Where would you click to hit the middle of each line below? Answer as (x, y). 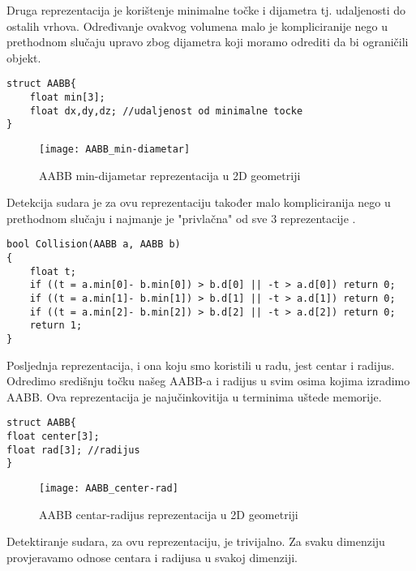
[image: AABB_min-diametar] (115, 149)
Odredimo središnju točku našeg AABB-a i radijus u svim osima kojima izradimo (208, 381)
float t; (53, 271)
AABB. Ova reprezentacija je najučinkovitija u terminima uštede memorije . (194, 396)
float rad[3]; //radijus (73, 450)
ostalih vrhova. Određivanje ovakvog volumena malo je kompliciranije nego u (197, 26)
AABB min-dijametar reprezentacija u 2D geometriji (170, 175)
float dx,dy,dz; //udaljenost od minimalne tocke (166, 111)
